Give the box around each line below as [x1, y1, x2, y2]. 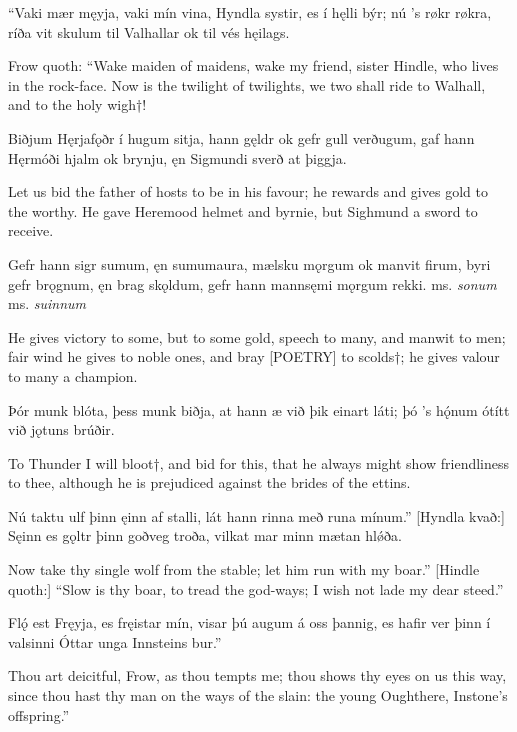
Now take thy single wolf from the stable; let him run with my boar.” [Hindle [8, 559, 480, 580]
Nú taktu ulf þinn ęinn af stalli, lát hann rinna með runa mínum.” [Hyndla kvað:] [8, 505, 505, 526]
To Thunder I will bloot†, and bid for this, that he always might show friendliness [8, 452, 510, 473]
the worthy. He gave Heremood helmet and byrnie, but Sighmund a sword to [8, 200, 478, 221]
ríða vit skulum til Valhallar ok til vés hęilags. [8, 21, 290, 42]
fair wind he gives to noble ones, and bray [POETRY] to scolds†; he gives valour [8, 346, 500, 367]
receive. [8, 220, 54, 241]
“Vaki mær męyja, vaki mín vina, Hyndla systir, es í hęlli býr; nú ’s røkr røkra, [8, 2, 492, 22]
